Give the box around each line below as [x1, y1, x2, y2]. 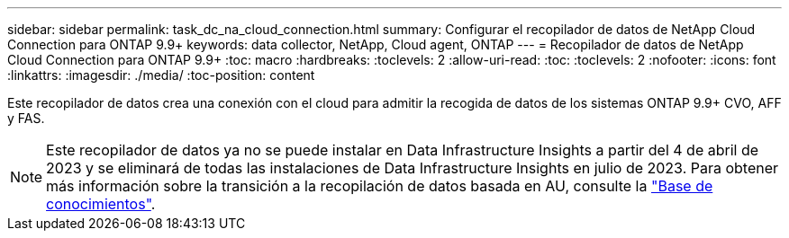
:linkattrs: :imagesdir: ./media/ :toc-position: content [7, 67, 315, 83]
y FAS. [7, 110, 45, 126]
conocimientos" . [46, 195, 156, 213]
